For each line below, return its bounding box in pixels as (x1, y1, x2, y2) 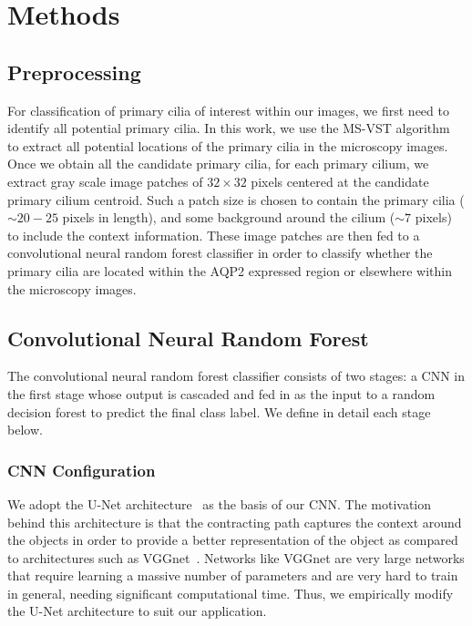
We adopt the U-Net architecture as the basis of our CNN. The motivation (7, 494, 432, 513)
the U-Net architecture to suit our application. (7, 601, 267, 621)
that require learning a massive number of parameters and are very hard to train (7, 566, 458, 585)
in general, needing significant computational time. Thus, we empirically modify (7, 583, 454, 602)
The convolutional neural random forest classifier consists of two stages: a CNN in (7, 366, 466, 385)
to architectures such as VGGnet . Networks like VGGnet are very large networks (7, 548, 465, 567)
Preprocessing (7, 57, 141, 86)
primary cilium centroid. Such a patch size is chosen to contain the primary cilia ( (7, 190, 465, 209)
